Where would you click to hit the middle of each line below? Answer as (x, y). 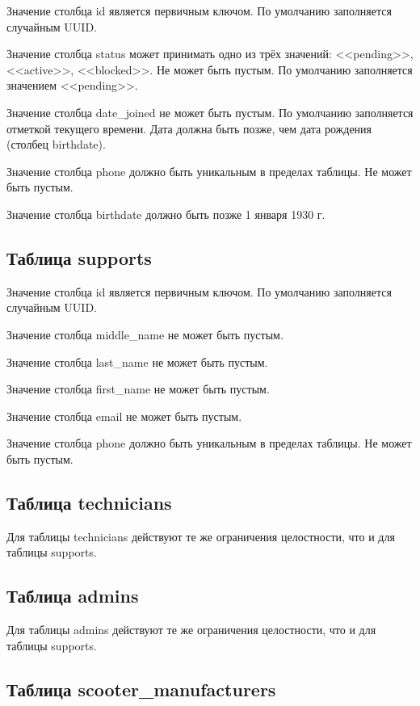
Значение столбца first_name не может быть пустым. (138, 389)
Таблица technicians (89, 502)
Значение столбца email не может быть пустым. (124, 416)
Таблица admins (73, 596)
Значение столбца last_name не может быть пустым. (137, 361)
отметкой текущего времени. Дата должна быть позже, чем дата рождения (189, 128)
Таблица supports (79, 257)
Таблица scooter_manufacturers (141, 689)
